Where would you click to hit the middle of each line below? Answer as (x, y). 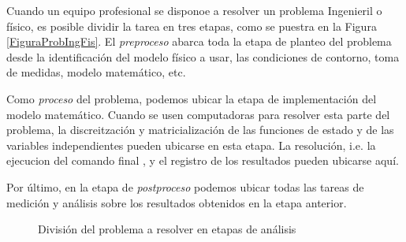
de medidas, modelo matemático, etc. (96, 72)
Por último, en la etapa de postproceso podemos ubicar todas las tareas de (185, 186)
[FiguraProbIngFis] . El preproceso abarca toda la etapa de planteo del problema (199, 41)
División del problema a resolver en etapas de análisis (167, 229)
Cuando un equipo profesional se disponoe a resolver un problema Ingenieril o (194, 10)
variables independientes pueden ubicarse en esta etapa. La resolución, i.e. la (191, 145)
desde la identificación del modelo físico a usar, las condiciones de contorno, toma (203, 56)
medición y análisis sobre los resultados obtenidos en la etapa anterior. (177, 202)
